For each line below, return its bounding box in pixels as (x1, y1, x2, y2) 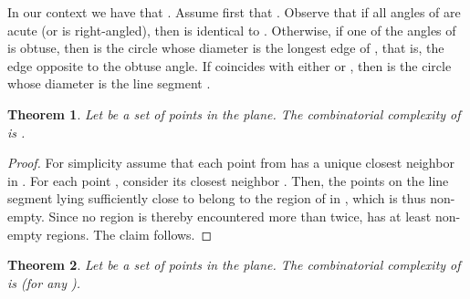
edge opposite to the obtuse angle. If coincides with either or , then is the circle (7, 56, 452, 75)
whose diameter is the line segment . (7, 74, 211, 93)
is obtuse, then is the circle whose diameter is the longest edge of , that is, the (7, 38, 444, 57)
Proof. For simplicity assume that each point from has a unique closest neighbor (7, 153, 454, 172)
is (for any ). (7, 273, 80, 292)
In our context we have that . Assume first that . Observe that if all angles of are (7, 3, 461, 21)
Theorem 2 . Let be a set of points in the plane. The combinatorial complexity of (7, 255, 461, 274)
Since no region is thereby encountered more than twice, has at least (48, 206, 432, 225)
